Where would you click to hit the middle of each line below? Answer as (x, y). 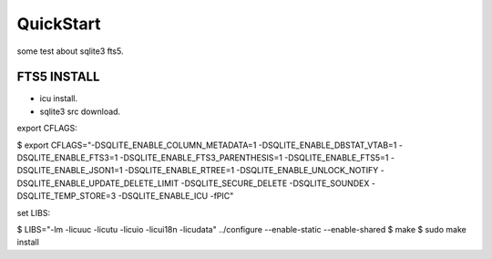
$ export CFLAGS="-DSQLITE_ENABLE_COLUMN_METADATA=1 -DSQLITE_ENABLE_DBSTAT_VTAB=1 (207, 145)
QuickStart (59, 24)
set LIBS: (33, 212)
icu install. (58, 98)
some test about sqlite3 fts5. (70, 51)
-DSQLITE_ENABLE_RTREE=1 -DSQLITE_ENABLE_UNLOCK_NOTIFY (251, 171)
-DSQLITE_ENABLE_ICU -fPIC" (176, 196)
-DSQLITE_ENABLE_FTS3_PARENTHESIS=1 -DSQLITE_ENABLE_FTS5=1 (254, 158)
